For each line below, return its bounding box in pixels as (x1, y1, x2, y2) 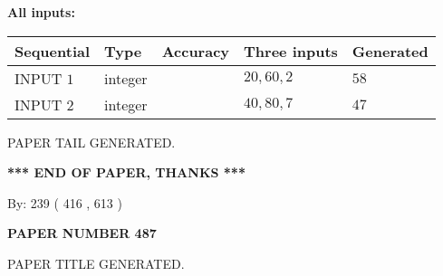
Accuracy (161, 40, 230, 62)
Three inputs (244, 40, 338, 62)
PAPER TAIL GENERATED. (7, 132, 176, 151)
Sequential (14, 40, 91, 62)
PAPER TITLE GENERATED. (7, 253, 185, 272)
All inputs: (7, 3, 75, 21)
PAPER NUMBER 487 (7, 224, 157, 243)
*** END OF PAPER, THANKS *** (7, 163, 246, 182)
